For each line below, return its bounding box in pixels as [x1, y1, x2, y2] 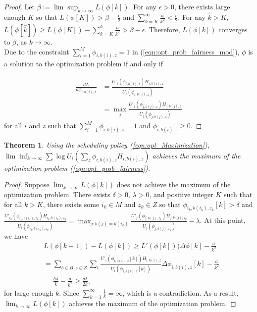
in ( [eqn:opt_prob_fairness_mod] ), [132, 46, 240, 56]
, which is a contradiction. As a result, [122, 287, 239, 298]
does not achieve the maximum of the [116, 179, 231, 190]
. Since [59, 287, 79, 298]
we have [4, 231, 28, 241]
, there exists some [43, 199, 100, 209]
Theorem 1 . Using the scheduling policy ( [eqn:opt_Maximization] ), [4, 140, 210, 150]
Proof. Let [4, 1, 35, 11]
